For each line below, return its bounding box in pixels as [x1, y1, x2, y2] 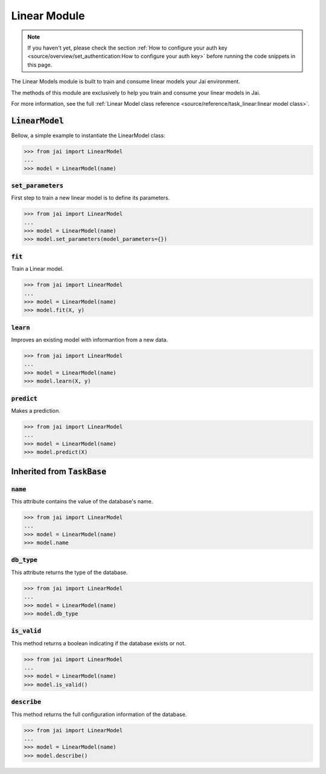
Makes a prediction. [11, 407, 60, 414]
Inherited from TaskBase [11, 466, 107, 477]
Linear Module [11, 9, 85, 22]
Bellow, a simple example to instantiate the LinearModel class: [11, 132, 165, 139]
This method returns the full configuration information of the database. [11, 711, 187, 718]
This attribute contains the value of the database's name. [11, 497, 153, 505]
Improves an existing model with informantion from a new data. [11, 336, 168, 344]
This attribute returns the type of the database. [11, 569, 128, 576]
